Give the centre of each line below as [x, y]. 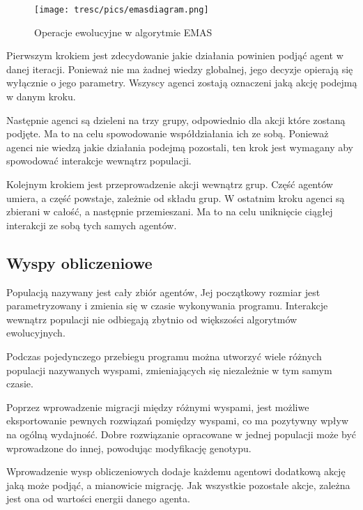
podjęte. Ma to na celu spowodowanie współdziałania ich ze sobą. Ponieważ [168, 133]
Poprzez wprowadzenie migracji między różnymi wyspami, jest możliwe [158, 407]
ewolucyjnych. [36, 333]
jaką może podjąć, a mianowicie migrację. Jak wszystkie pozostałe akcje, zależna [178, 485]
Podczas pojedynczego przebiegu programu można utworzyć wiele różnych [164, 356]
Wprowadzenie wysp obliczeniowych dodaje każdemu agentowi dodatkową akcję [176, 471]
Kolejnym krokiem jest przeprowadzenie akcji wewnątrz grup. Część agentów [170, 184]
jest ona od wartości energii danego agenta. [98, 499]
